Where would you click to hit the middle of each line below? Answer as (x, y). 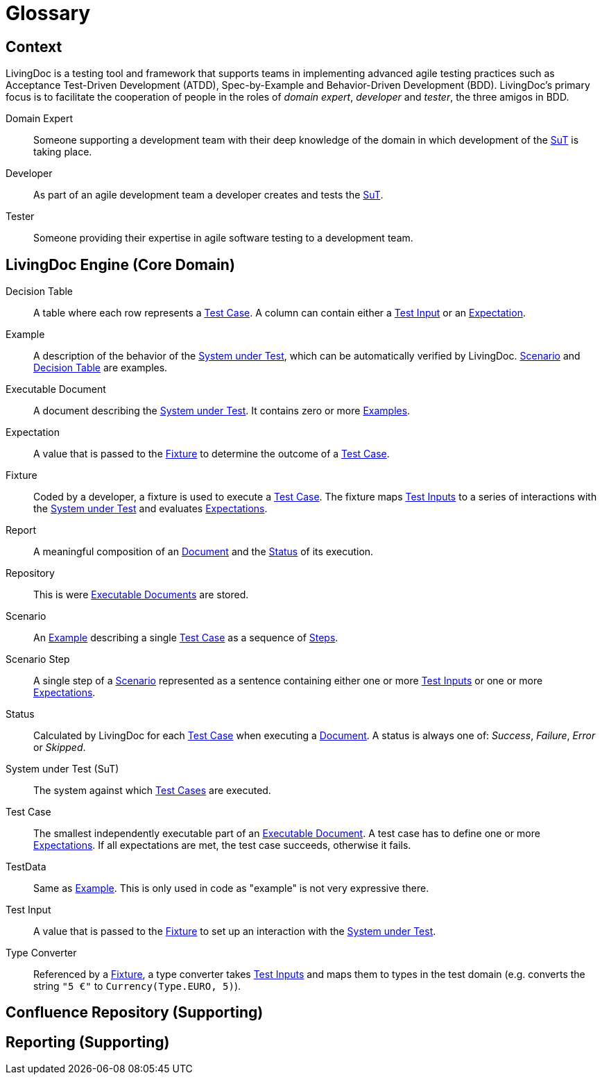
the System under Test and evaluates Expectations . (150, 509)
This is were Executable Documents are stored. (141, 595)
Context (34, 47)
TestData (26, 867)
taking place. (63, 152)
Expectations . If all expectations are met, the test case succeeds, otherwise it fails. (222, 845)
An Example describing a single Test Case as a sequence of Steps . (186, 638)
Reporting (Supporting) (88, 1042)
